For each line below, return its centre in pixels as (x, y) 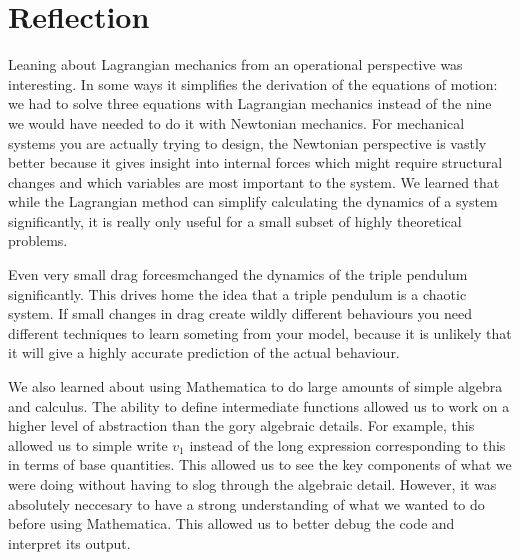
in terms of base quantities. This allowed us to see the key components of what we (260, 464)
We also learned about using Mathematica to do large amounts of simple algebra (255, 386)
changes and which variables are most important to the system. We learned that (254, 181)
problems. (38, 240)
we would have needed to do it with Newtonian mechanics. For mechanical (236, 122)
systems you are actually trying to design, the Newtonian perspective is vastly (247, 142)
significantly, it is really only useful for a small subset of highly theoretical (235, 220)
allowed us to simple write (88, 444)
